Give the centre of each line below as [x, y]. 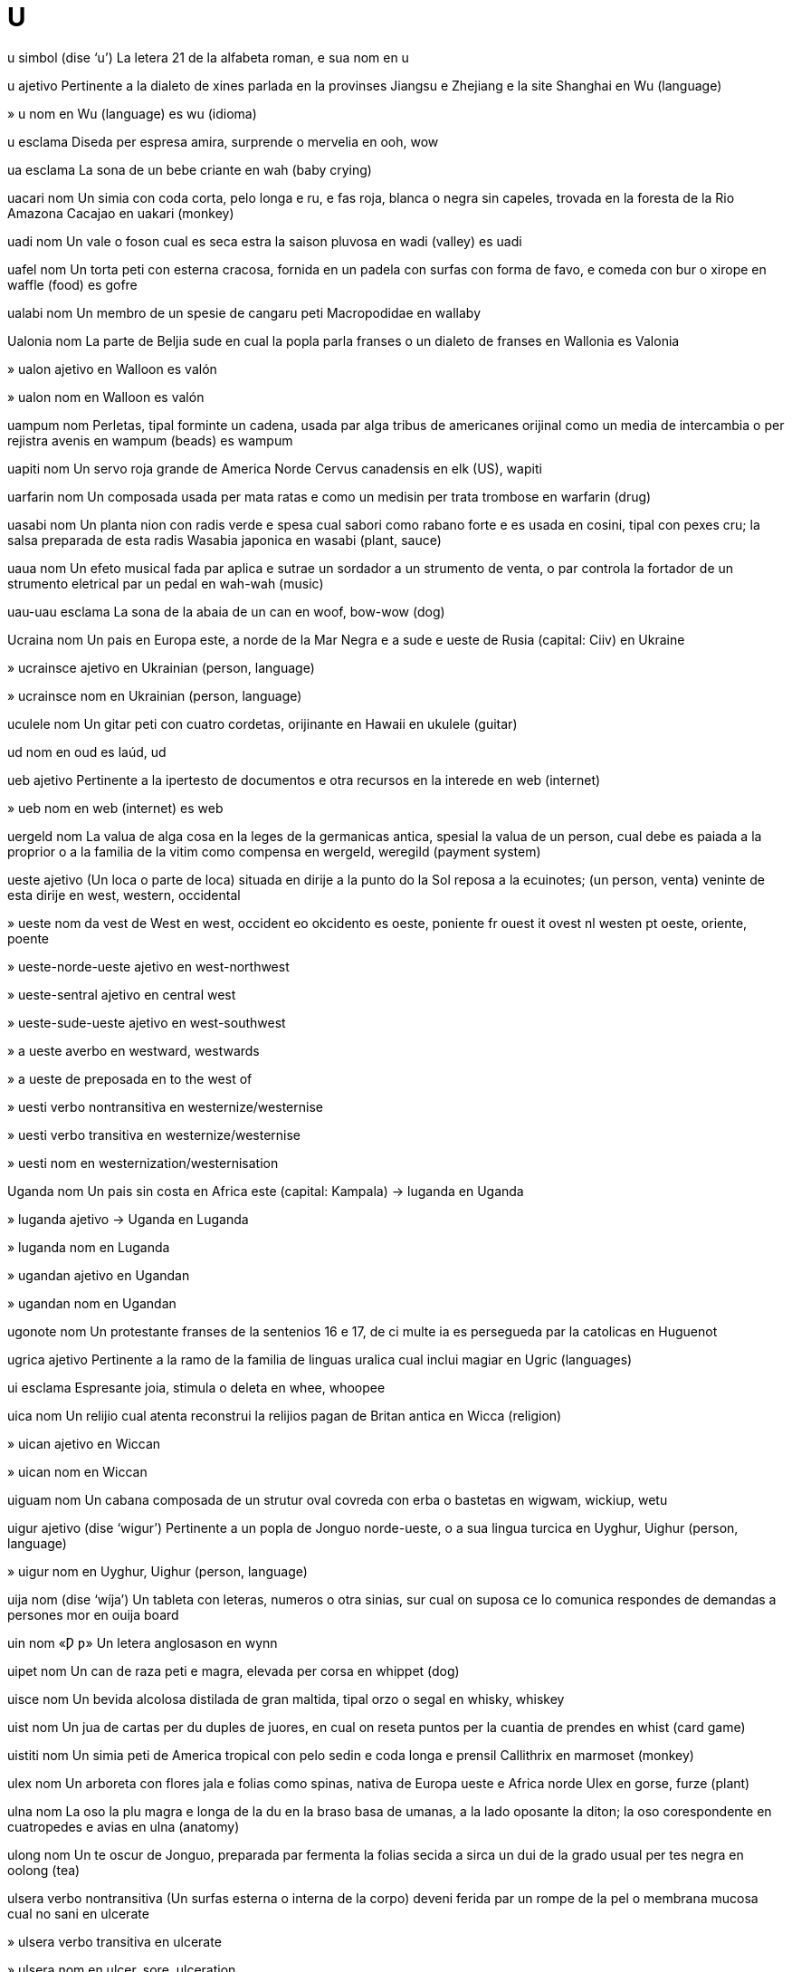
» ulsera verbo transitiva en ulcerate [115, 1941]
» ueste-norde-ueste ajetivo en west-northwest [148, 966]
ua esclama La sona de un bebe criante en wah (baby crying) [190, 169]
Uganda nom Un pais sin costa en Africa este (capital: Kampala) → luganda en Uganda [266, 1191]
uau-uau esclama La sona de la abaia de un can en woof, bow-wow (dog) [226, 611]
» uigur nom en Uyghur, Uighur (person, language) [157, 1571]
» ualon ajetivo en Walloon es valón [112, 369]
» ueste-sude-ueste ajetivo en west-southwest [147, 1022]
